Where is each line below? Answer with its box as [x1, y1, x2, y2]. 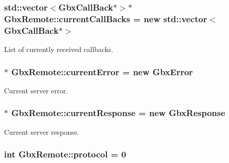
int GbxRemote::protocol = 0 [4, 148, 126, 160]
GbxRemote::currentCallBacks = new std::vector [4, 12, 207, 25]
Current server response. [4, 126, 79, 137]
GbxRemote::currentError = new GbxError [11, 65, 193, 78]
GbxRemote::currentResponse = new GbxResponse [11, 106, 225, 119]
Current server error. [4, 85, 68, 95]
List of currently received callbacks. [4, 44, 113, 55]
